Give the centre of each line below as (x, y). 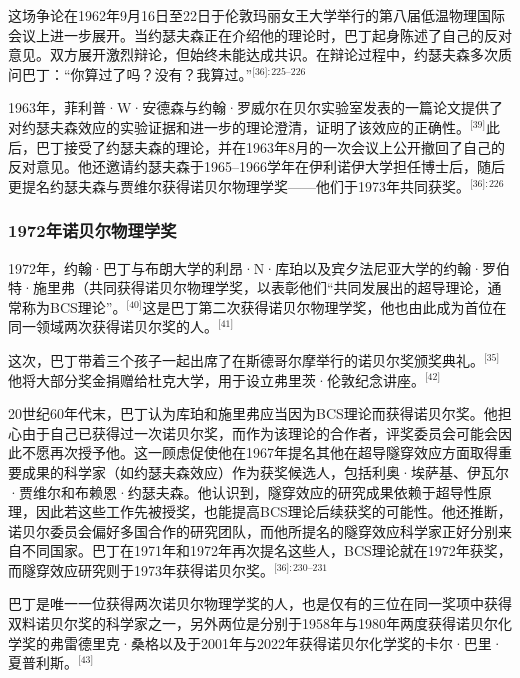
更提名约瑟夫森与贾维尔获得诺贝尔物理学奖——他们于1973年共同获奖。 (239, 185)
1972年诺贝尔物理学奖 (92, 230)
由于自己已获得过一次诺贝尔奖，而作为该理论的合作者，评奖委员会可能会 (259, 432)
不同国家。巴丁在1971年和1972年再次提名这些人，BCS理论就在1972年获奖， (266, 550)
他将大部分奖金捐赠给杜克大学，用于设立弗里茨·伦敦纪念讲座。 (216, 379)
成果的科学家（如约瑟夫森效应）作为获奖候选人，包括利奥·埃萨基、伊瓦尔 (265, 471)
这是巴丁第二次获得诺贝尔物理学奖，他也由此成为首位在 (324, 306)
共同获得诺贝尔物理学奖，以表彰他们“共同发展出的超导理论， (288, 287)
